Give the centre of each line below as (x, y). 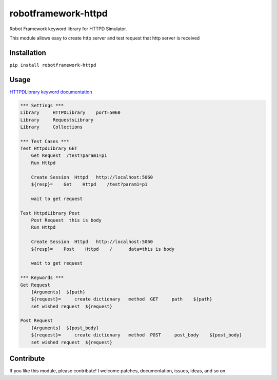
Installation (28, 53)
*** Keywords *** (42, 278)
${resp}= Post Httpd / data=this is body (103, 249)
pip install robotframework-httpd (53, 65)
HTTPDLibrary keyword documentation (51, 92)
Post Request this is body (66, 220)
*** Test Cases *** (45, 141)
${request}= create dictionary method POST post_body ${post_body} (136, 335)
